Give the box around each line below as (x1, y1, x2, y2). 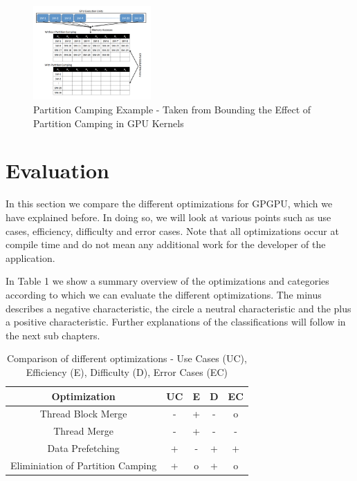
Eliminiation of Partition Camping (10, 458, 157, 472)
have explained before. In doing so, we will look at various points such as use (6, 209, 331, 224)
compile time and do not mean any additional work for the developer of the (6, 237, 326, 252)
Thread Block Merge (39, 406, 127, 421)
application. (6, 250, 55, 265)
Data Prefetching (47, 441, 120, 455)
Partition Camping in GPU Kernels (33, 115, 184, 130)
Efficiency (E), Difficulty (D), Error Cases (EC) (26, 364, 228, 379)
